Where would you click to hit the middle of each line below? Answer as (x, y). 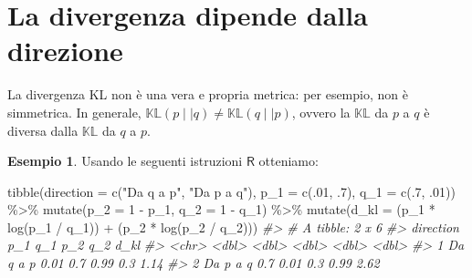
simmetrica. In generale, (74, 112)
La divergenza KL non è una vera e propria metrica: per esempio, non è (208, 94)
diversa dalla (43, 130)
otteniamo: (288, 161)
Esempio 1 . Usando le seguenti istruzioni (125, 161)
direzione (65, 51)
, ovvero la (321, 112)
